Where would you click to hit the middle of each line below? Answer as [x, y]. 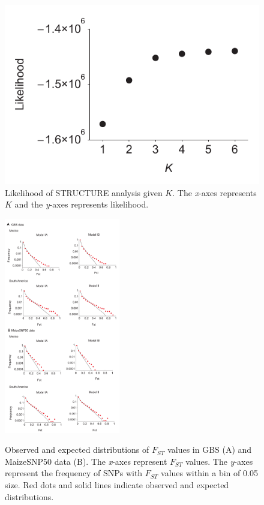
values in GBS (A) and [210, 450]
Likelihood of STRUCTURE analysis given [84, 192]
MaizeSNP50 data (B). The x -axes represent [86, 461]
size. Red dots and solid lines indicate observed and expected [117, 484]
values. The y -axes [219, 461]
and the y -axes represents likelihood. [82, 204]
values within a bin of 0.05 [209, 473]
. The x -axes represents [214, 192]
